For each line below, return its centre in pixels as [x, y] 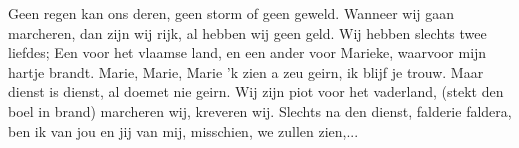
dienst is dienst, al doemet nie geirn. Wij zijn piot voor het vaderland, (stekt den [256, 91]
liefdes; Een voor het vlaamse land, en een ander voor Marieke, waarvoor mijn [247, 52]
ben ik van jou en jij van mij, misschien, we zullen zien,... [183, 130]
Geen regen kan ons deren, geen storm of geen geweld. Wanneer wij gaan [231, 13]
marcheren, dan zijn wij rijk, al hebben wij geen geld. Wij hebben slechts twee [247, 32]
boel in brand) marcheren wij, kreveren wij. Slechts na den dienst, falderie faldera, [260, 110]
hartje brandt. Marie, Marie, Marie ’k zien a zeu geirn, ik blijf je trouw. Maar [246, 71]
